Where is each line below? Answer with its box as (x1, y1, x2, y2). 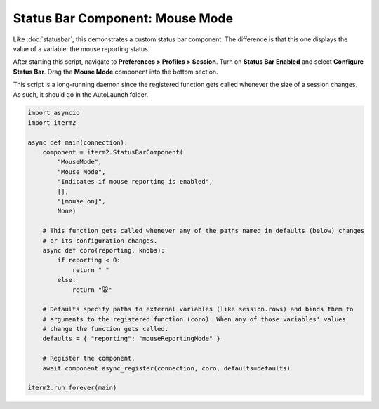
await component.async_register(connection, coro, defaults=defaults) (42, 364, 291, 372)
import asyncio (27, 109, 80, 117)
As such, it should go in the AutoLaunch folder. (13, 90, 149, 98)
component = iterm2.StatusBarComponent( (42, 148, 184, 156)
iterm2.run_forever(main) (27, 384, 117, 392)
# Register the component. (42, 354, 136, 363)
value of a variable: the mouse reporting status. (13, 44, 150, 53)
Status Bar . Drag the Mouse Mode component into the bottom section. (13, 67, 218, 76)
